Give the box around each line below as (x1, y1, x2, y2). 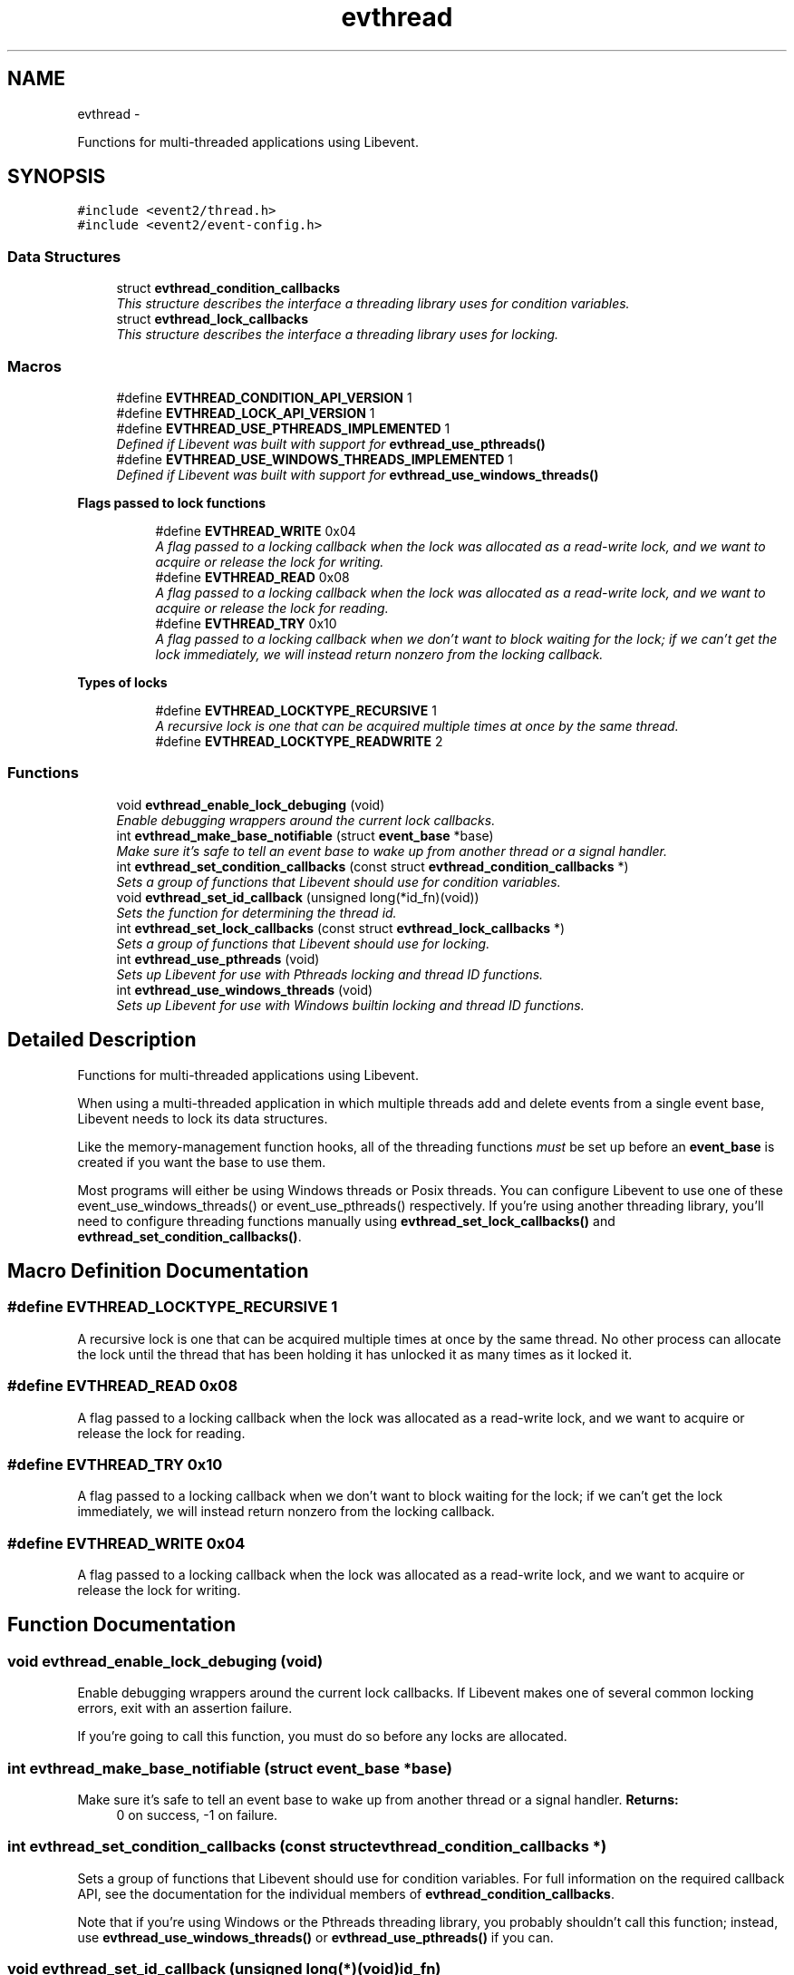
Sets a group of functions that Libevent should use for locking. (116, 935, 490, 951)
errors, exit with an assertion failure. (77, 1700, 293, 1717)
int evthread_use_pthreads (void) (116, 950, 320, 967)
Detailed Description (7, 1028, 197, 1052)
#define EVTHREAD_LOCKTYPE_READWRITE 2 (155, 733, 443, 749)
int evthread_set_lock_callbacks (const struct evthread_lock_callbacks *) (116, 919, 566, 936)
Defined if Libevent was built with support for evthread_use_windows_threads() (116, 466, 599, 482)
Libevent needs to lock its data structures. (77, 1110, 328, 1126)
